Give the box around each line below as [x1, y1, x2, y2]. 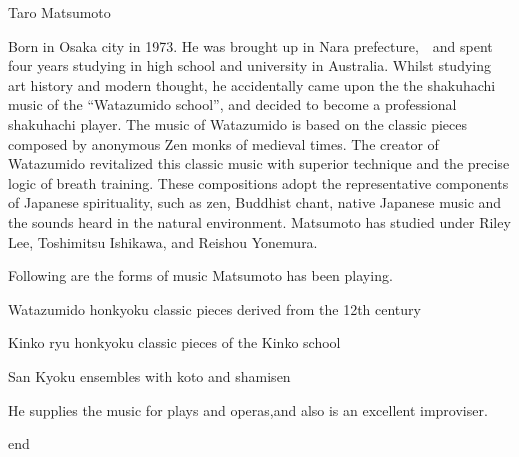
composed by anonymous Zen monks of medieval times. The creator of [8, 133, 439, 154]
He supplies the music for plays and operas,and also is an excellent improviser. [8, 399, 488, 420]
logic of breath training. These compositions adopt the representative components [8, 172, 509, 193]
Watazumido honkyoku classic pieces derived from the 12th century [8, 298, 421, 319]
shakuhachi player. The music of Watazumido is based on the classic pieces [8, 113, 468, 134]
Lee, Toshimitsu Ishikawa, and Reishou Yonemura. [8, 231, 318, 252]
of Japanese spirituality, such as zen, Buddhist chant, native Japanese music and [8, 192, 502, 213]
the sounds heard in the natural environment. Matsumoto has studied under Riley [8, 211, 511, 232]
